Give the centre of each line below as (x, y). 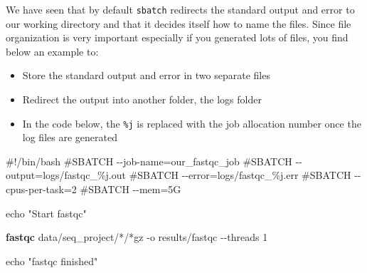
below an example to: (52, 51)
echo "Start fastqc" (46, 213)
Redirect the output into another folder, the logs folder (142, 99)
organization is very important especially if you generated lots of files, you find (177, 37)
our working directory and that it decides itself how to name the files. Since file (179, 23)
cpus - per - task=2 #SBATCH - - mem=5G (94, 189)
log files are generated (70, 137)
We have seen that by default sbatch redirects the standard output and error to (180, 9)
